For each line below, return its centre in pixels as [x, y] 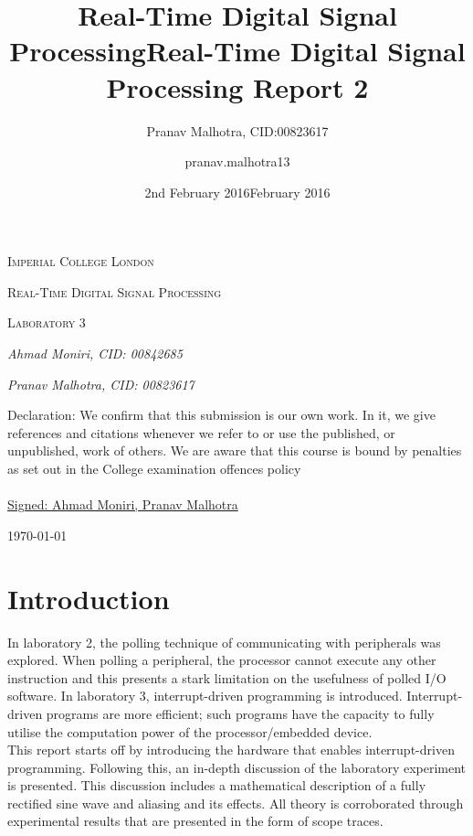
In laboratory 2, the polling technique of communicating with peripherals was [224, 642]
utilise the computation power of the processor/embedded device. [190, 731]
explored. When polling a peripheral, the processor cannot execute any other [222, 660]
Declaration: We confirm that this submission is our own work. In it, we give [221, 415]
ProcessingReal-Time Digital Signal [237, 51]
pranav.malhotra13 [237, 161]
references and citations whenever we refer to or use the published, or [201, 432]
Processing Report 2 [237, 86]
